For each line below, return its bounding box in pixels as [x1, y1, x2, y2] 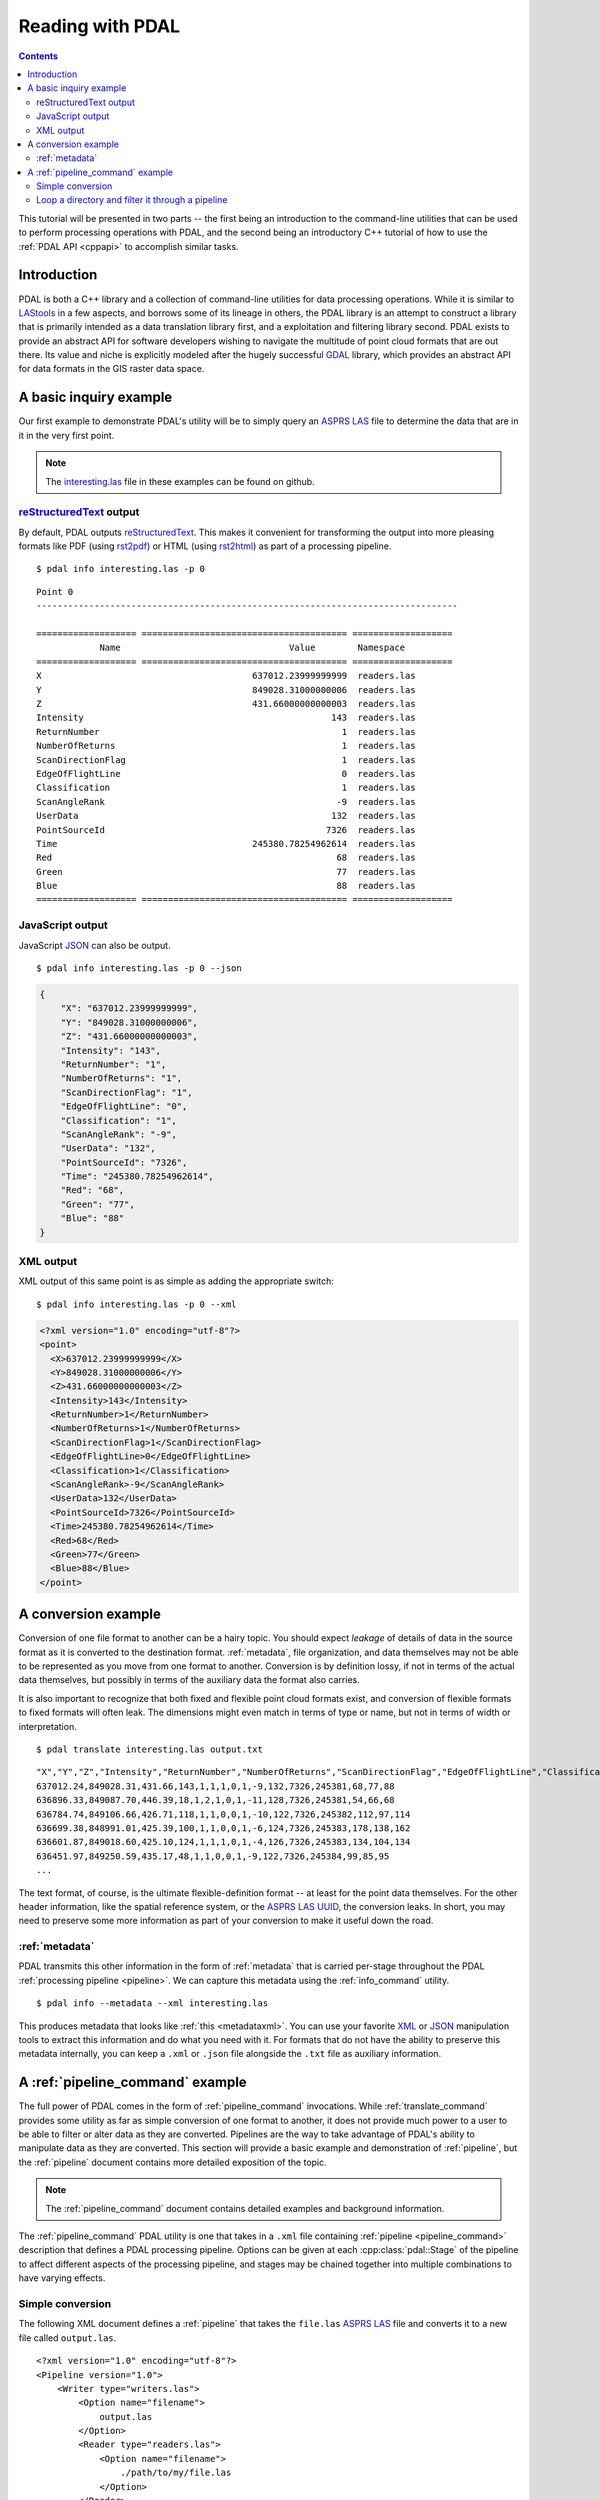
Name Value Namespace [99, 642, 406, 654]
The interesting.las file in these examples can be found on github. [45, 475, 315, 487]
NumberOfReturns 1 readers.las [36, 740, 416, 752]
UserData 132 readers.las [36, 810, 416, 822]
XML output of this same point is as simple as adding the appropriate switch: [18, 1275, 335, 1287]
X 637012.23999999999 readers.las [36, 670, 416, 682]
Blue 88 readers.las [36, 880, 416, 892]
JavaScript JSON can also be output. [18, 939, 171, 951]
